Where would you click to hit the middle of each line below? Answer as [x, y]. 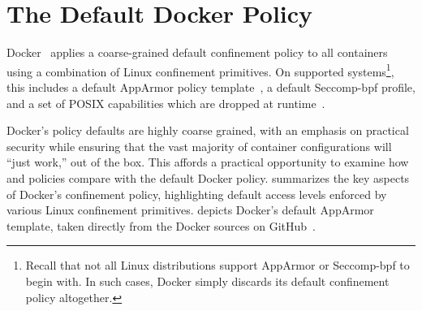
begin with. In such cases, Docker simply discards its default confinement [207, 281]
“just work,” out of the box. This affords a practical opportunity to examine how [208, 162]
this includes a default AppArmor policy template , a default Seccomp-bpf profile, [211, 86]
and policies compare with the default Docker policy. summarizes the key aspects [208, 177]
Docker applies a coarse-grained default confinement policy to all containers [197, 52]
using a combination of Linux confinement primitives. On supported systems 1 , [200, 70]
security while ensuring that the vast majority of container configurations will [199, 146]
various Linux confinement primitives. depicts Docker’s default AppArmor [190, 210]
